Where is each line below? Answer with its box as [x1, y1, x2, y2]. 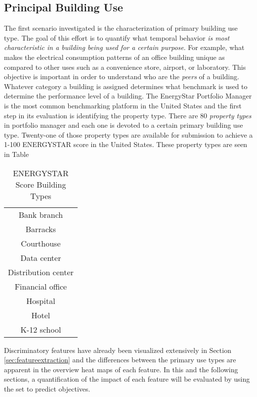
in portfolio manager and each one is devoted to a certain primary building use [4, 120, 243, 130]
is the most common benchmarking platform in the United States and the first [4, 100, 242, 110]
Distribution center [8, 266, 74, 278]
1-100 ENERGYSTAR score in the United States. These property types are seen [4, 139, 248, 149]
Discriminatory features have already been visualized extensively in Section [4, 345, 231, 355]
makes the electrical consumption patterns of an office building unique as [4, 51, 225, 62]
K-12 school [20, 323, 61, 335]
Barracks [25, 223, 56, 235]
